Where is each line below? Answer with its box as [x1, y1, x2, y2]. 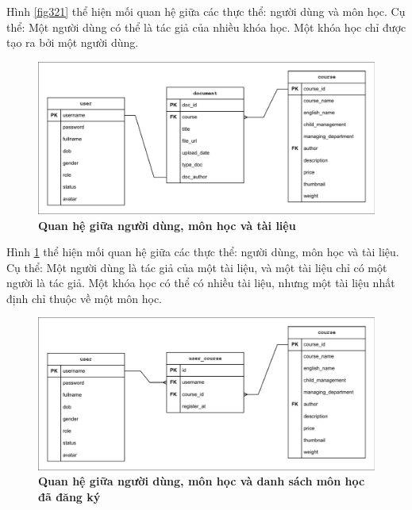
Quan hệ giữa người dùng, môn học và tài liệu [38, 217, 296, 233]
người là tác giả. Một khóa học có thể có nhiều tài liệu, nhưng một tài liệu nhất [6, 274, 395, 291]
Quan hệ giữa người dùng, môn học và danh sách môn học [38, 473, 365, 489]
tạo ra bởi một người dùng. [6, 34, 139, 51]
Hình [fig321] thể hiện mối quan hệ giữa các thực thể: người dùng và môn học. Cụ [6, 3, 406, 19]
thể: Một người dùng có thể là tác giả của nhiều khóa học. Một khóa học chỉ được [6, 18, 406, 35]
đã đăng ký [38, 488, 101, 504]
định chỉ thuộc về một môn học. [6, 290, 162, 306]
